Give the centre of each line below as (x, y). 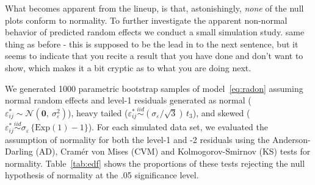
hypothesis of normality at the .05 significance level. (102, 175)
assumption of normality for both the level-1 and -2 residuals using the (137, 139)
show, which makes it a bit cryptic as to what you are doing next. (128, 67)
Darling (19, 151)
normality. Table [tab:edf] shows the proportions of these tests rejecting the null (155, 163)
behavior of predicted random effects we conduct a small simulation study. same (155, 32)
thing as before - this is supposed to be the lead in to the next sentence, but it (152, 44)
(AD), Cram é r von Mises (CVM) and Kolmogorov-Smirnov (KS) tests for (173, 151)
